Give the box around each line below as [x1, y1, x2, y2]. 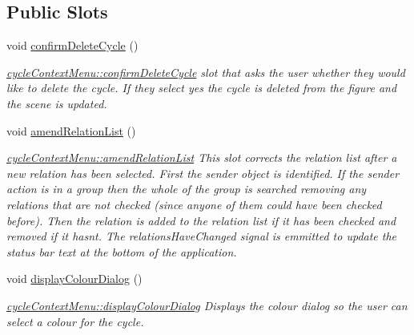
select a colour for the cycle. [6, 313, 144, 329]
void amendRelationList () [6, 122, 136, 139]
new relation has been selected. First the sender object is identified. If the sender [6, 164, 400, 181]
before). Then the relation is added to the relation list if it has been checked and [6, 212, 396, 228]
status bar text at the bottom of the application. [6, 243, 237, 260]
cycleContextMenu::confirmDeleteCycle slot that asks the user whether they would [6, 63, 405, 80]
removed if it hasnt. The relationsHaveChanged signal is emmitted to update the [6, 228, 397, 244]
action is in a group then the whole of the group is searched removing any [6, 180, 367, 197]
